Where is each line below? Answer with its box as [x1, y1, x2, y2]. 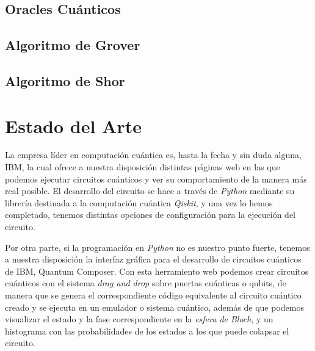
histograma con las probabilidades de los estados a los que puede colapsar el [5, 324, 289, 337]
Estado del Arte [5, 113, 142, 138]
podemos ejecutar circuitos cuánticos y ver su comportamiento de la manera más [5, 172, 307, 185]
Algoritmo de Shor [5, 71, 125, 90]
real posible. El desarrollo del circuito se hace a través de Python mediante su [5, 184, 295, 197]
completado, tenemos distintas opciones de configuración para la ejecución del [5, 208, 295, 221]
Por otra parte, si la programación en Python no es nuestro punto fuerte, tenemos [5, 241, 310, 253]
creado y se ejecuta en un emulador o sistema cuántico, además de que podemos [5, 300, 304, 313]
